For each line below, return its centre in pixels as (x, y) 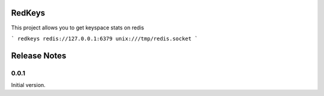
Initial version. (28, 85)
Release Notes (39, 55)
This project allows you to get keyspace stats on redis (77, 28)
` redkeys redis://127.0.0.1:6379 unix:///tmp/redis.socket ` (104, 38)
